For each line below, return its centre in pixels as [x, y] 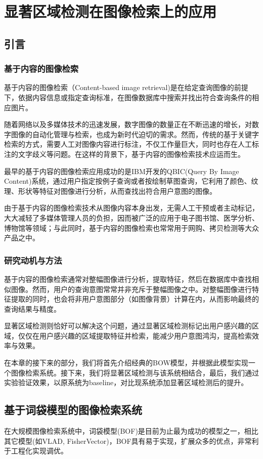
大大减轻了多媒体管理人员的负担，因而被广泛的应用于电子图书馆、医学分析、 [131, 217]
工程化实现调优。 [39, 451]
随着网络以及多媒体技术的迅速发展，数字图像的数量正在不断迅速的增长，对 [128, 124]
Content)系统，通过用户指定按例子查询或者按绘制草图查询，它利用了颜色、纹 [131, 181]
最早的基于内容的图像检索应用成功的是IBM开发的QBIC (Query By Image [122, 171]
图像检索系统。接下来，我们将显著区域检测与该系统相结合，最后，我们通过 [135, 372]
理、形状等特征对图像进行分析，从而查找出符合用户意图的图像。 [110, 191]
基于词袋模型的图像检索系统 [73, 410]
